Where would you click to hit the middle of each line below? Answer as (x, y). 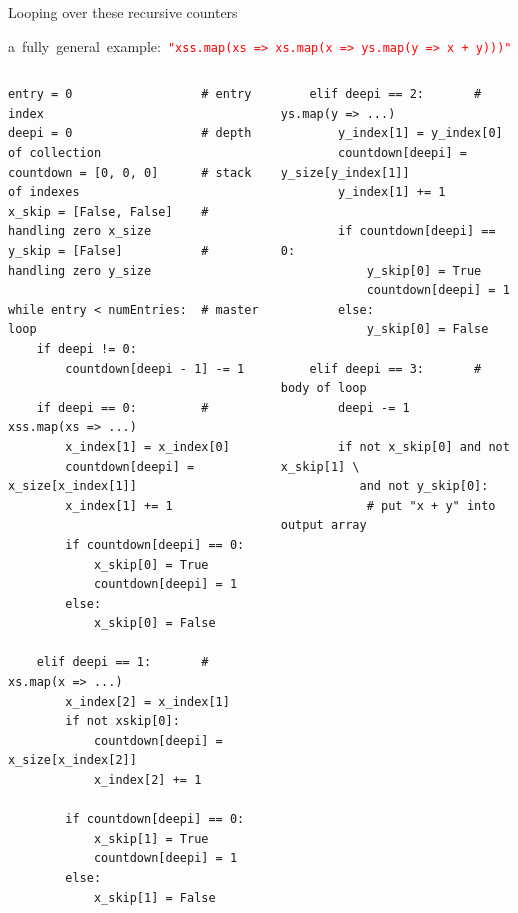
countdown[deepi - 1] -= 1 (155, 368)
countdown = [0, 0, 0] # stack (130, 172)
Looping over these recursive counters (123, 12)
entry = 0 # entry (130, 94)
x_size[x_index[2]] (72, 760)
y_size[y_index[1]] (345, 172)
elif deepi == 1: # (122, 662)
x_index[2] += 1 (147, 780)
